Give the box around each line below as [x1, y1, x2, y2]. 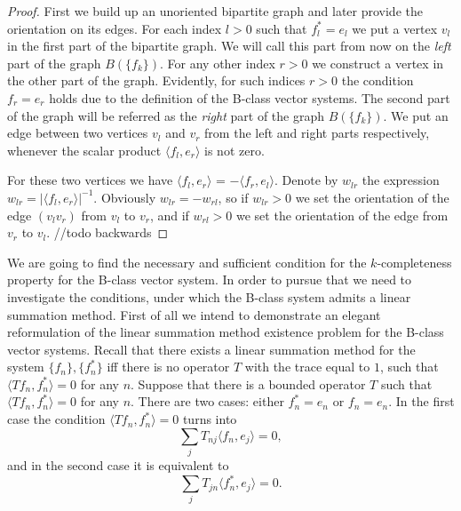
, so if [218, 188, 249, 206]
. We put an [383, 106, 449, 124]
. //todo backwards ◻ [46, 223, 169, 242]
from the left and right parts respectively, [204, 124, 430, 142]
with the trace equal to [244, 357, 370, 376]
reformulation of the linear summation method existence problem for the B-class [7, 323, 444, 341]
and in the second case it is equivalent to [7, 455, 229, 474]
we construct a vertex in [312, 53, 444, 72]
